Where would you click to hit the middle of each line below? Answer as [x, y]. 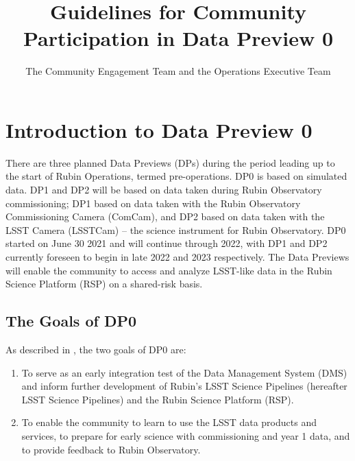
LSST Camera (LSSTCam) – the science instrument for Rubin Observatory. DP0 [176, 229]
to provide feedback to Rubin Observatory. [111, 449]
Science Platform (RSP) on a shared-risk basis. [104, 284]
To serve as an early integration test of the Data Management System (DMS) [184, 372]
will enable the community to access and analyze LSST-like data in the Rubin [169, 270]
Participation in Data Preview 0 [178, 38]
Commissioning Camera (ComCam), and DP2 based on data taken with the [165, 216]
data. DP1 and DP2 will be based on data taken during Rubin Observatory [164, 190]
